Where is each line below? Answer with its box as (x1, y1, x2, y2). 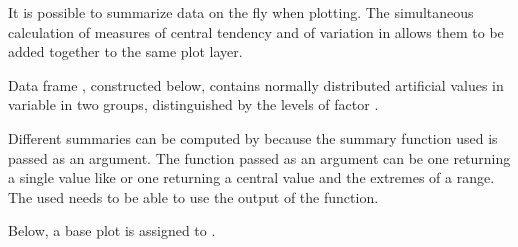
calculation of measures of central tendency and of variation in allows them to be (8, 21, 504, 42)
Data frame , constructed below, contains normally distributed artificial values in (8, 74, 504, 95)
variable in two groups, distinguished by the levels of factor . (8, 94, 379, 115)
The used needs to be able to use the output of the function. (8, 186, 379, 207)
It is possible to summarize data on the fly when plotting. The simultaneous (8, 2, 474, 22)
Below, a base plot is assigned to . (8, 220, 216, 241)
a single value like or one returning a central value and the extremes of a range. (8, 167, 495, 188)
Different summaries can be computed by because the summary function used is (8, 127, 498, 148)
